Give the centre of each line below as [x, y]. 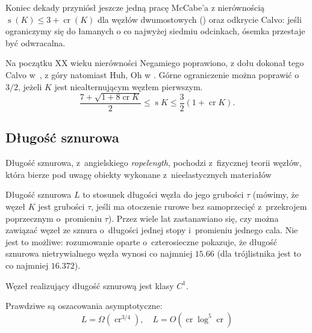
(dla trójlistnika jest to [259, 253]
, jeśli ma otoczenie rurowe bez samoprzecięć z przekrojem [199, 206]
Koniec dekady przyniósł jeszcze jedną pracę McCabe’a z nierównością [135, 7]
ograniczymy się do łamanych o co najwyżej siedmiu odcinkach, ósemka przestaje [155, 31]
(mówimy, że [276, 194]
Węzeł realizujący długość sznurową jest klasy [90, 285]
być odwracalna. [36, 42]
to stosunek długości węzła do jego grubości [163, 194]
